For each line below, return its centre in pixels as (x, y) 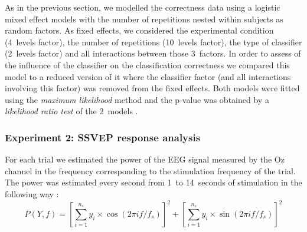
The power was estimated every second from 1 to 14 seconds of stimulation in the (153, 182)
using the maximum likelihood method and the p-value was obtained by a (137, 99)
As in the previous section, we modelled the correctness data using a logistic (143, 7)
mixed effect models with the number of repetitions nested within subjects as (144, 19)
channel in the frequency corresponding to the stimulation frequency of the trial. (150, 170)
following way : (32, 193)
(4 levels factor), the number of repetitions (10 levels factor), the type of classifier (153, 42)
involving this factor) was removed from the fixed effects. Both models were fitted (152, 88)
